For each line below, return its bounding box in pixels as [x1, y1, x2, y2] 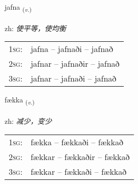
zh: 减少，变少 [5, 116, 52, 126]
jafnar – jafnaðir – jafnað [31, 58, 120, 70]
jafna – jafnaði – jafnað [31, 43, 114, 55]
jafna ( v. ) [5, 2, 32, 13]
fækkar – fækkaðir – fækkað [31, 150, 130, 163]
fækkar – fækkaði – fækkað [31, 165, 127, 177]
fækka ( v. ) [5, 94, 35, 107]
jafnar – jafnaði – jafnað [31, 72, 117, 85]
